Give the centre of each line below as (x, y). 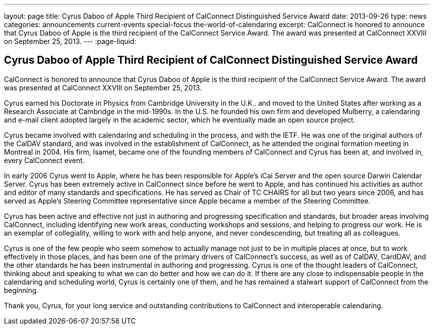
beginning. (21, 290)
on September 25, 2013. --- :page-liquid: (70, 41)
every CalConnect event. (44, 160)
